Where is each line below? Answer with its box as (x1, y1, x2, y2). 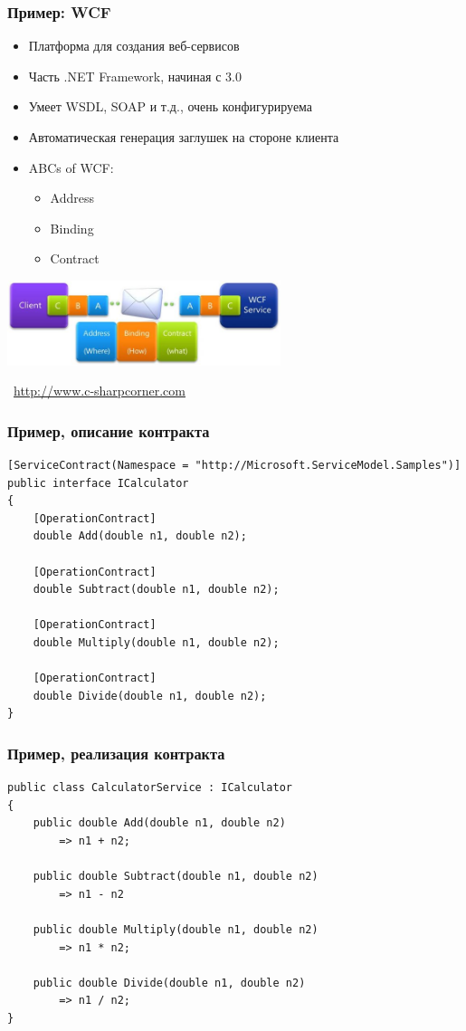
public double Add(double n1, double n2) (33, 816, 286, 830)
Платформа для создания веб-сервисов (28, 36, 240, 55)
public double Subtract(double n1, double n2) (33, 870, 319, 883)
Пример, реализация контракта (7, 741, 225, 764)
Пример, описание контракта (7, 419, 210, 442)
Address (50, 188, 95, 207)
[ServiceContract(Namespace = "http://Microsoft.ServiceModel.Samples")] (7, 459, 461, 473)
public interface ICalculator (7, 476, 189, 490)
